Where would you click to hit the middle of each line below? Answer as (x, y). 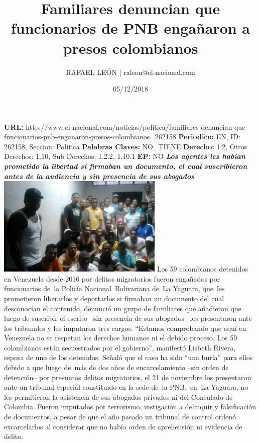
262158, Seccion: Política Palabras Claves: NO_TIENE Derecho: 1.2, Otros (126, 146)
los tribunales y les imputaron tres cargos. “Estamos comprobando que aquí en (125, 328)
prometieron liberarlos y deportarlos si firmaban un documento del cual (114, 298)
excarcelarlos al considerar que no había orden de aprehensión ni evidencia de (123, 426)
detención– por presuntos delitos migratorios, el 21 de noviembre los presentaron (128, 377)
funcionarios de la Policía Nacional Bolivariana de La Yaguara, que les (114, 288)
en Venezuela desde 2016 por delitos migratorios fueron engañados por (112, 278)
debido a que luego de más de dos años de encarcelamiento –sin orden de (116, 367)
